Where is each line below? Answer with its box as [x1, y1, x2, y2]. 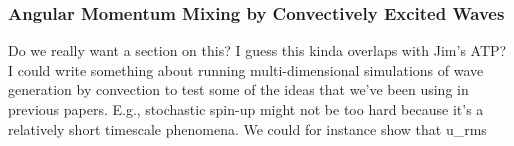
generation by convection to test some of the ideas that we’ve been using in [8, 79, 469, 100]
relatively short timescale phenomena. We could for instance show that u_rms [8, 118, 487, 139]
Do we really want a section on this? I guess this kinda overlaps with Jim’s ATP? [8, 40, 507, 61]
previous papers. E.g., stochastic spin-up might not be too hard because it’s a [8, 99, 484, 119]
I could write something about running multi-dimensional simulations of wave [8, 59, 484, 80]
